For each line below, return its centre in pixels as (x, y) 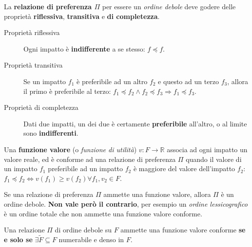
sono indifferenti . (51, 133)
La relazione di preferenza (48, 6)
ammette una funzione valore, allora (157, 194)
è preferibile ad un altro (112, 81)
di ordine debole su (83, 230)
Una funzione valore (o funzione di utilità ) (70, 149)
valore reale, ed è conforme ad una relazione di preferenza (90, 159)
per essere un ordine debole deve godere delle (169, 6)
